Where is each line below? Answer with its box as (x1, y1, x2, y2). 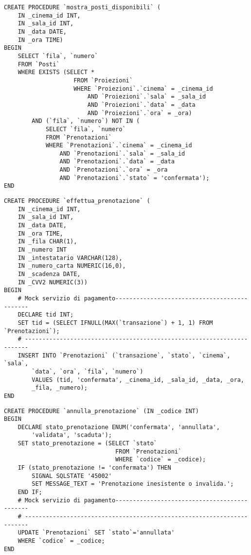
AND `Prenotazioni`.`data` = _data (59, 158, 175, 165)
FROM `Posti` (18, 60, 60, 68)
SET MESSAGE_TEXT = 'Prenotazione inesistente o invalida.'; (32, 480, 234, 488)
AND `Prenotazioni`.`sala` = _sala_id (59, 150, 185, 157)
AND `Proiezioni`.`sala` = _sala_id (87, 93, 206, 100)
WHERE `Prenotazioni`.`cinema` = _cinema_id (45, 142, 192, 149)
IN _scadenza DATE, (18, 271, 81, 277)
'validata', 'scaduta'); (32, 432, 112, 439)
